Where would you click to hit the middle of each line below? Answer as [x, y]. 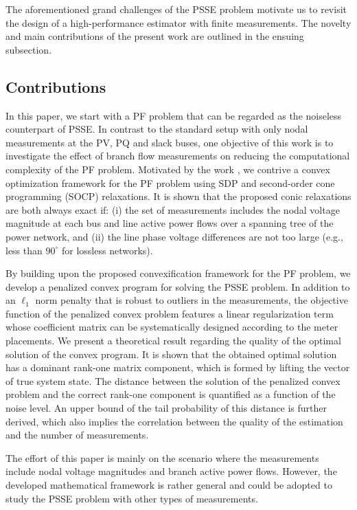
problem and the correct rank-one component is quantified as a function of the [171, 394]
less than [24, 250]
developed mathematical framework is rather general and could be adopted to [169, 485]
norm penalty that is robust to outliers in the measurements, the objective [192, 300]
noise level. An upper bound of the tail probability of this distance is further [166, 408]
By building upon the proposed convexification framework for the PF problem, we [178, 273]
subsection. [29, 49]
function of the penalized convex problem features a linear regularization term [170, 313]
